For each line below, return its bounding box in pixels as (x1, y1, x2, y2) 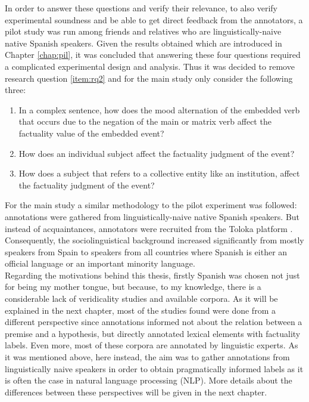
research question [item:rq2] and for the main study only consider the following (5, 72, 293, 84)
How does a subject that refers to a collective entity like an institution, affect (18, 167, 300, 180)
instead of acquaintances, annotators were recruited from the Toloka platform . (5, 222, 293, 234)
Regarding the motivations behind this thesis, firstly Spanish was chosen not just (5, 268, 300, 281)
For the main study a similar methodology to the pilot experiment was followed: (5, 199, 297, 211)
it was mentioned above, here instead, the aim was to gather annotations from (5, 351, 290, 363)
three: (5, 84, 26, 96)
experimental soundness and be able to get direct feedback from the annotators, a (5, 13, 303, 26)
